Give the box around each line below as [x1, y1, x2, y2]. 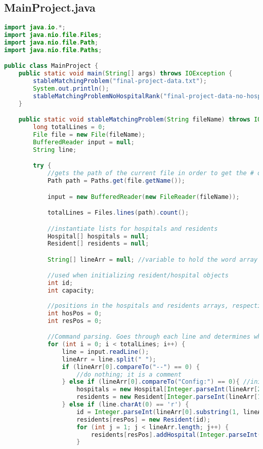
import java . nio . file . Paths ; [4, 46, 102, 54]
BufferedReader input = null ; [33, 138, 135, 146]
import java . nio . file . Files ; [4, 31, 102, 39]
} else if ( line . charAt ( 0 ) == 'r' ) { [62, 401, 189, 409]
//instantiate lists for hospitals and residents [47, 225, 218, 232]
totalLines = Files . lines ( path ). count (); [47, 209, 189, 217]
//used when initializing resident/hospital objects [47, 272, 229, 279]
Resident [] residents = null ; [47, 240, 149, 248]
